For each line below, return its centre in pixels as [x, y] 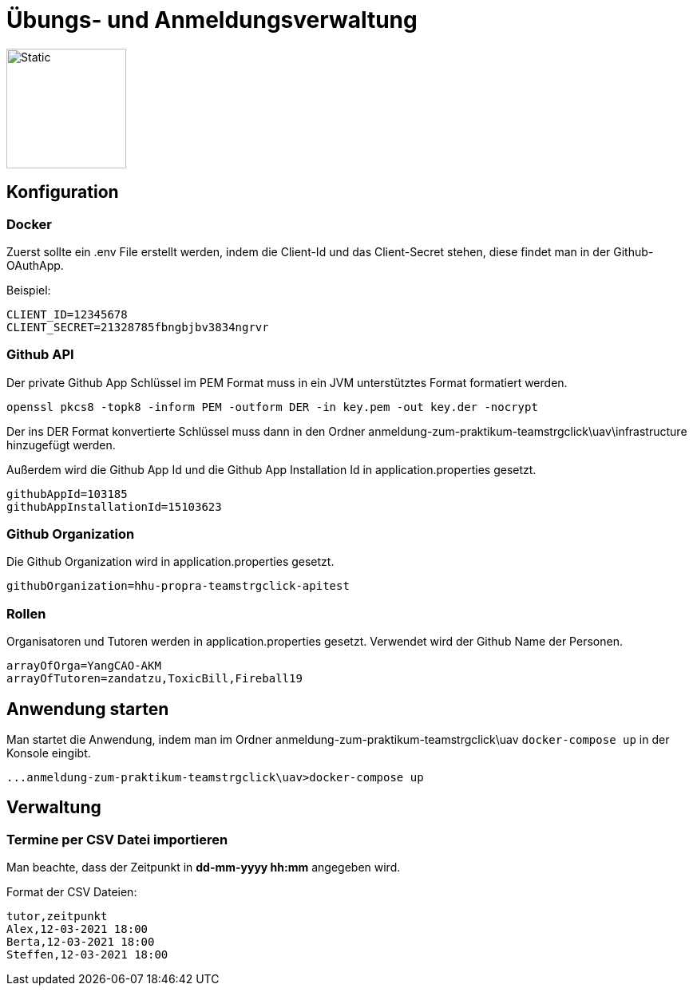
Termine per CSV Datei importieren [117, 839]
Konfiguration [63, 192]
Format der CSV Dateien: [72, 892]
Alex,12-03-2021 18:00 [77, 929]
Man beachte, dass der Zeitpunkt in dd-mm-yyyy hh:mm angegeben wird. [204, 868]
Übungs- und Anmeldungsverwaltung [212, 20]
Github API [40, 355]
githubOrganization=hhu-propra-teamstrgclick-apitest [178, 586]
